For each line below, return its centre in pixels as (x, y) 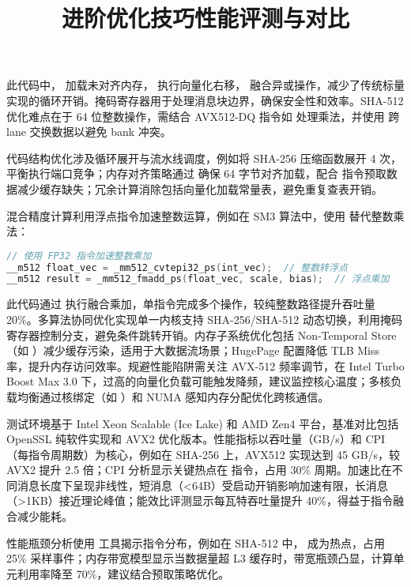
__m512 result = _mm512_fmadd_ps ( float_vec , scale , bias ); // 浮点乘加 (198, 279)
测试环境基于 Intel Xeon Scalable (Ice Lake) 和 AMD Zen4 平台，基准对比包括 (203, 423)
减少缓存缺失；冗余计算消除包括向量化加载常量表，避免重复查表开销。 (200, 188)
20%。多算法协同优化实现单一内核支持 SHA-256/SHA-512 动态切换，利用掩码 (204, 319)
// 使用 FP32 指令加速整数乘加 (79, 256)
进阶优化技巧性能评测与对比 (205, 18)
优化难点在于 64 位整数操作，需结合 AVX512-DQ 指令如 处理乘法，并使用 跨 (203, 116)
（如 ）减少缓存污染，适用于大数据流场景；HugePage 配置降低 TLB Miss (193, 350)
